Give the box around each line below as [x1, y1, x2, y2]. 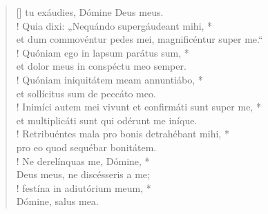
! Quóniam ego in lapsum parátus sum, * [16, 45, 189, 59]
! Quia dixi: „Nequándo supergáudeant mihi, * [16, 18, 213, 32]
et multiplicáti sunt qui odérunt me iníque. [16, 113, 198, 127]
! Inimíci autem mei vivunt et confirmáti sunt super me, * [16, 99, 261, 114]
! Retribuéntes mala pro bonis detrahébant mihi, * [16, 126, 229, 141]
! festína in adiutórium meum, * [16, 180, 151, 195]
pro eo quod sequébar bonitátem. [16, 139, 157, 154]
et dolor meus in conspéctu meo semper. [16, 59, 186, 73]
